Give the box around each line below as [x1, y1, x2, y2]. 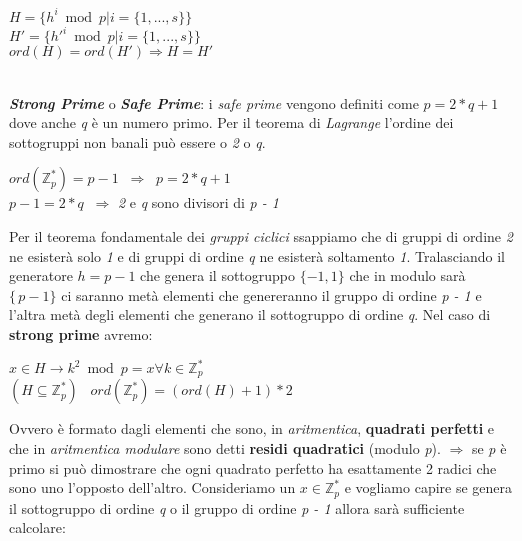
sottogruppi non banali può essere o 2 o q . [9, 131, 266, 152]
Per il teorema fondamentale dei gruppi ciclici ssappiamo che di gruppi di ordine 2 [9, 225, 513, 246]
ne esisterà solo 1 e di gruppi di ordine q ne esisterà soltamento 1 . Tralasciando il [9, 245, 505, 266]
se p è [471, 438, 507, 459]
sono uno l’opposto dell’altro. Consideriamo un [9, 477, 296, 498]
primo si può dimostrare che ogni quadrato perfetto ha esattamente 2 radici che [9, 457, 497, 478]
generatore [9, 265, 73, 286]
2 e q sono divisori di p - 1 [117, 192, 279, 213]
